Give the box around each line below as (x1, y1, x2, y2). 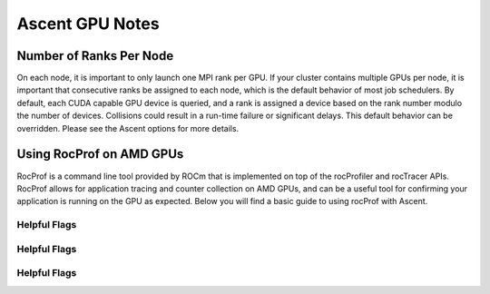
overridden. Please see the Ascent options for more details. (16, 122, 240, 133)
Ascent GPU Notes (16, 14, 160, 34)
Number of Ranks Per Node (16, 48, 174, 64)
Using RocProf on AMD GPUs (16, 146, 184, 162)
